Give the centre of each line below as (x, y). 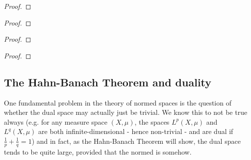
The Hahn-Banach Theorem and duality (108, 82)
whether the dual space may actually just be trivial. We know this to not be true (126, 112)
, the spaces (152, 121)
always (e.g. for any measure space (56, 121)
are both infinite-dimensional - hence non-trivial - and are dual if (136, 131)
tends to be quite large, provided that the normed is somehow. (98, 151)
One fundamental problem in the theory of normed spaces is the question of (118, 102)
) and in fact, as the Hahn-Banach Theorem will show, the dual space (136, 141)
